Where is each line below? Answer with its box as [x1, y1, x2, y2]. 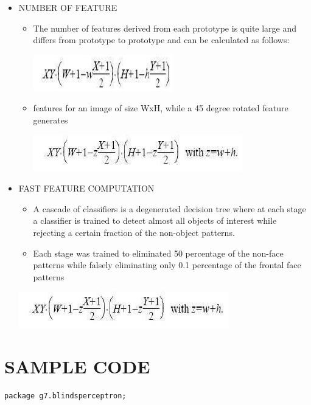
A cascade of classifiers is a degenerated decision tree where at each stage [33, 202, 306, 215]
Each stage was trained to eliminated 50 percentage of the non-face [33, 246, 284, 259]
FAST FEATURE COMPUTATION [18, 182, 155, 195]
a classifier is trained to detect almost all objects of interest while [33, 214, 277, 227]
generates [33, 113, 68, 126]
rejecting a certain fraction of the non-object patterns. [33, 226, 235, 238]
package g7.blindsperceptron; [4, 392, 127, 401]
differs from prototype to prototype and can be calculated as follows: [33, 33, 290, 46]
